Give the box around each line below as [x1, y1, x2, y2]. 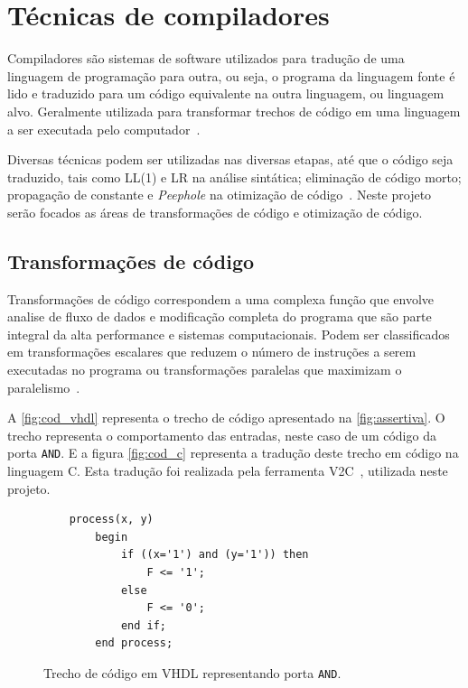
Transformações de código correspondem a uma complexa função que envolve [7, 289, 435, 308]
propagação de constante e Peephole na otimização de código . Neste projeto [7, 185, 432, 204]
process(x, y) [69, 513, 154, 526]
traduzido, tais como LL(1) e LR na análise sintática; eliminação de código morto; [7, 167, 462, 186]
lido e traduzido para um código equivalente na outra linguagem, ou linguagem [7, 84, 445, 103]
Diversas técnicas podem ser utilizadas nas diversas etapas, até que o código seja [7, 150, 454, 169]
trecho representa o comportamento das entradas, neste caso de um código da [7, 425, 436, 444]
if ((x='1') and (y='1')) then [120, 548, 309, 562]
